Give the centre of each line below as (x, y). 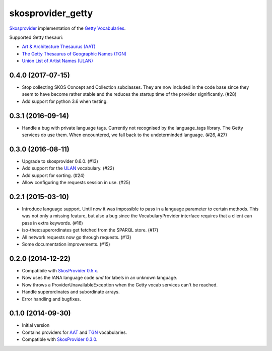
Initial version (36, 325)
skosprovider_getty (51, 13)
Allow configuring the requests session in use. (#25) (76, 183)
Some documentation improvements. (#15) (66, 244)
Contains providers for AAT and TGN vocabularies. (75, 332)
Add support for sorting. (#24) (53, 175)
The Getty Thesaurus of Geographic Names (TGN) (74, 53)
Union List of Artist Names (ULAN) (57, 61)
